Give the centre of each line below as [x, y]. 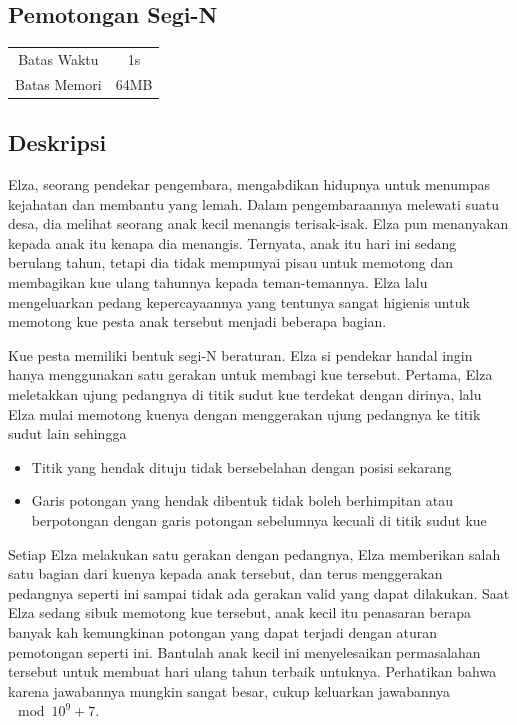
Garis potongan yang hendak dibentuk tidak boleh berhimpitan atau [242, 500]
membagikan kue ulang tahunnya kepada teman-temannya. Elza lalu [218, 282]
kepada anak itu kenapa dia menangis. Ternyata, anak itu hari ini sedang [232, 242]
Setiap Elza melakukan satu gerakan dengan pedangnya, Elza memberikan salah [254, 553]
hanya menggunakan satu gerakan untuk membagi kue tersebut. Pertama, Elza [250, 374]
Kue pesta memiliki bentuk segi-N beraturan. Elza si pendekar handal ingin [240, 354]
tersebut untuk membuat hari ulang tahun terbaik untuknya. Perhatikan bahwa [252, 671]
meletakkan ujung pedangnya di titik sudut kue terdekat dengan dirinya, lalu [245, 394]
